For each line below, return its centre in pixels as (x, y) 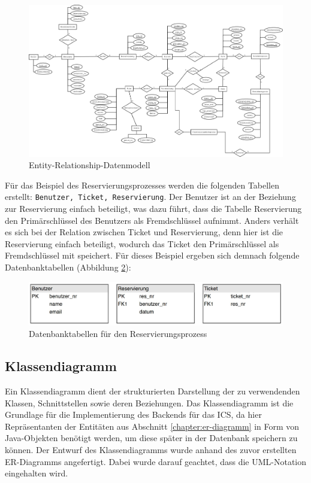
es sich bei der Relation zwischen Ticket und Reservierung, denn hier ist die (144, 232)
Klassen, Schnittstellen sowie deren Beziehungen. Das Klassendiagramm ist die (149, 402)
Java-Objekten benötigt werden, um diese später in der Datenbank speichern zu (151, 438)
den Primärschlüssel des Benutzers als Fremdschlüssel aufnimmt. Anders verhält (152, 220)
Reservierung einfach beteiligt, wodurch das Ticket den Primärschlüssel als (142, 243)
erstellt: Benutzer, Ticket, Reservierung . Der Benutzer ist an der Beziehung (150, 197)
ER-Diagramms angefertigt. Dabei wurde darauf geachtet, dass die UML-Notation (156, 461)
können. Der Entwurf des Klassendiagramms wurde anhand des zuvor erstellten (151, 449)
